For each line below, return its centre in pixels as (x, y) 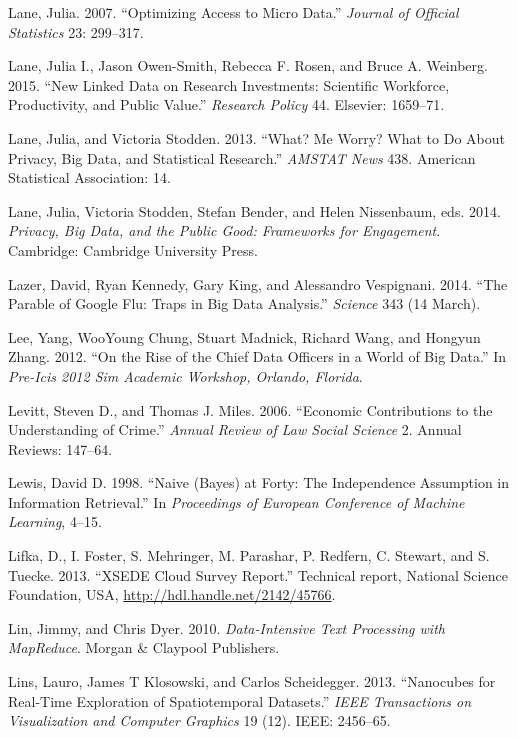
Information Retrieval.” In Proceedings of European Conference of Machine (236, 501)
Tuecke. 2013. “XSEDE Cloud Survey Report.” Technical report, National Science (258, 574)
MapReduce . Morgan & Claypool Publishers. (144, 647)
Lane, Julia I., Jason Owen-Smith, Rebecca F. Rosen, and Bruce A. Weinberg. (248, 65)
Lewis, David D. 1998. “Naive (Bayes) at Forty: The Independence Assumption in (259, 482)
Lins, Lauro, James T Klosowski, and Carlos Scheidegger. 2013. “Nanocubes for (252, 681)
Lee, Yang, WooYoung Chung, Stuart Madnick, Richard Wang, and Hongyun (244, 336)
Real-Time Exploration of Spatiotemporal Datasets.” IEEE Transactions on (240, 700)
